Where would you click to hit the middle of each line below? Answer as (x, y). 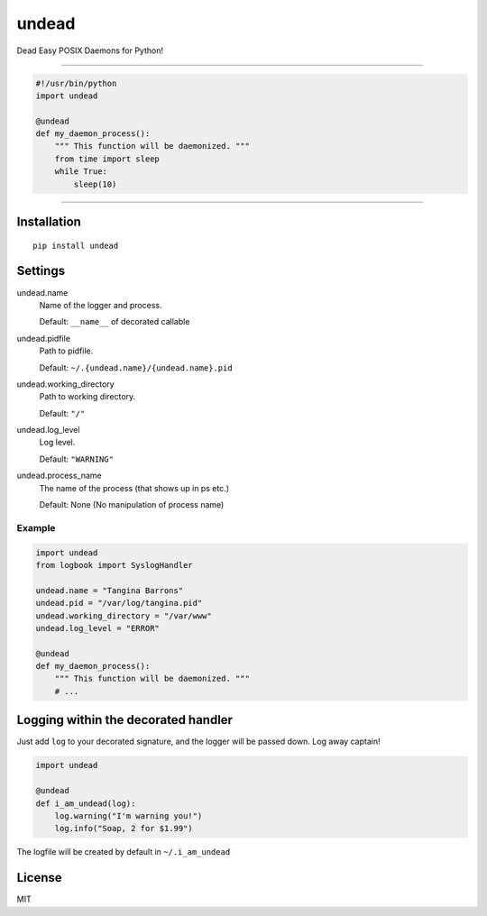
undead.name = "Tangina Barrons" (110, 590)
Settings (41, 271)
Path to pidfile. (66, 351)
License (39, 878)
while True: (81, 172)
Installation (49, 222)
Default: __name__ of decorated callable (115, 322)
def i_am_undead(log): (86, 803)
